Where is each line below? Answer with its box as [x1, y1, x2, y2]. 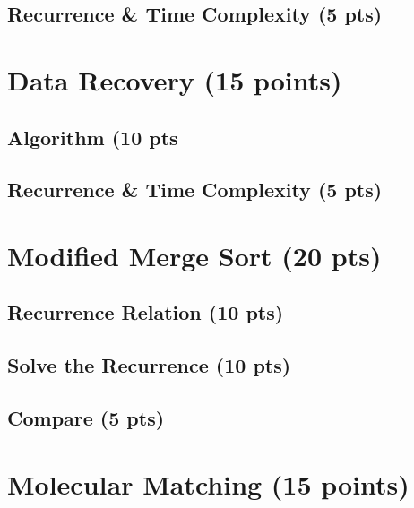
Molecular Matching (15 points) [7, 465, 410, 502]
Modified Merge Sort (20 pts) [7, 237, 382, 273]
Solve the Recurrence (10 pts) [7, 351, 291, 379]
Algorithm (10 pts [7, 123, 178, 151]
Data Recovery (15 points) [7, 61, 342, 98]
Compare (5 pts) [7, 404, 165, 432]
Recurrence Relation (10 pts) [7, 298, 284, 326]
